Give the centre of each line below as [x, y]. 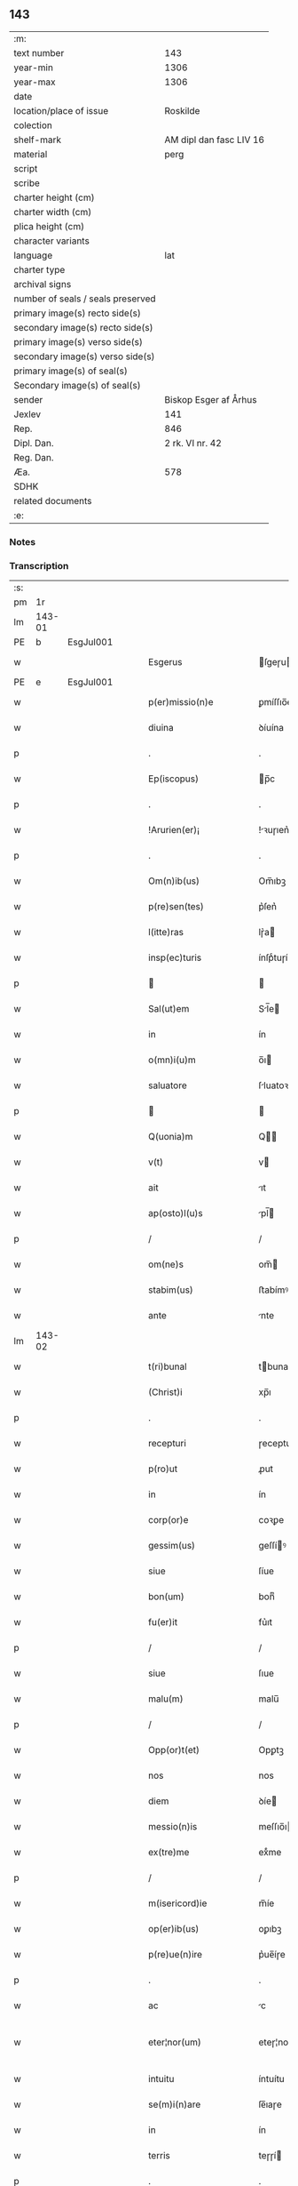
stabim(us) [170, 1290]
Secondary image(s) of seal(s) [77, 385]
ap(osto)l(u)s [176, 1213]
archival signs [43, 284]
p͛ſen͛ [268, 907]
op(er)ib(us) [173, 1929]
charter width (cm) [53, 212]
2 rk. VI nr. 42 [193, 443]
